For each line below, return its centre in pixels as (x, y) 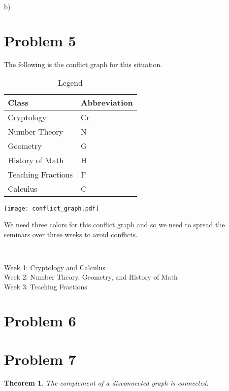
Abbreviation (107, 103)
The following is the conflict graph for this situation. (83, 64)
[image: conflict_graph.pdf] (52, 209)
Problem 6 (40, 320)
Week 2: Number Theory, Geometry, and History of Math (91, 277)
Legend (70, 83)
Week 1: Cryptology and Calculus (55, 267)
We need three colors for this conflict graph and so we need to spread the (114, 224)
